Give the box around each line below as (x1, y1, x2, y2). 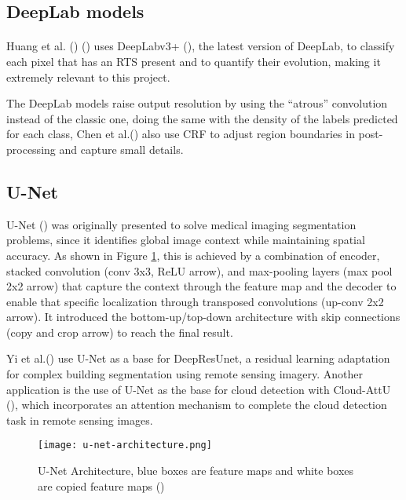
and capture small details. (59, 141, 184, 157)
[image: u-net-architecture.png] (38, 440, 212, 451)
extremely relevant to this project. (6, 68, 170, 85)
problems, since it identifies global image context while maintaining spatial (6, 232, 365, 248)
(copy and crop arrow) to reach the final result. (6, 323, 233, 340)
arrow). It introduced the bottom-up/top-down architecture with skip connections (6, 308, 401, 325)
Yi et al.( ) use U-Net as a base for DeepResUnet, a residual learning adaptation (6, 350, 390, 367)
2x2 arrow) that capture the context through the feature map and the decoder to (6, 278, 397, 294)
